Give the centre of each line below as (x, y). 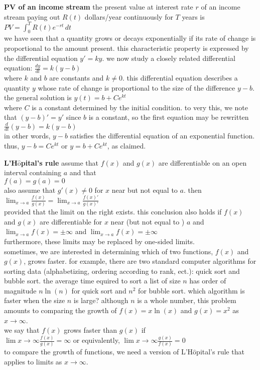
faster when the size (35, 300)
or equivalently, (96, 340)
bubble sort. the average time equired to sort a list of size (92, 281)
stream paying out (32, 16)
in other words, (27, 136)
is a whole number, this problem (187, 300)
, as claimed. (126, 145)
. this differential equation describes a (180, 78)
